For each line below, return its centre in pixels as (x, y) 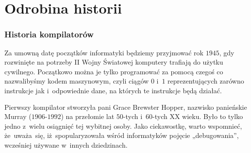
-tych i (133, 116)
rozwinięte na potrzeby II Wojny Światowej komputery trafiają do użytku (114, 62)
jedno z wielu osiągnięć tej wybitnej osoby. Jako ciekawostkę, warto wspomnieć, (123, 126)
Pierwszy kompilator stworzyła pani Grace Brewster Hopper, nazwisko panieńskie (126, 107)
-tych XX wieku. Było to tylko (198, 116)
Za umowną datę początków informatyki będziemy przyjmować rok (104, 52)
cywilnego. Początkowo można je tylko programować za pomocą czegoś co (114, 71)
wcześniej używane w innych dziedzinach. (66, 144)
